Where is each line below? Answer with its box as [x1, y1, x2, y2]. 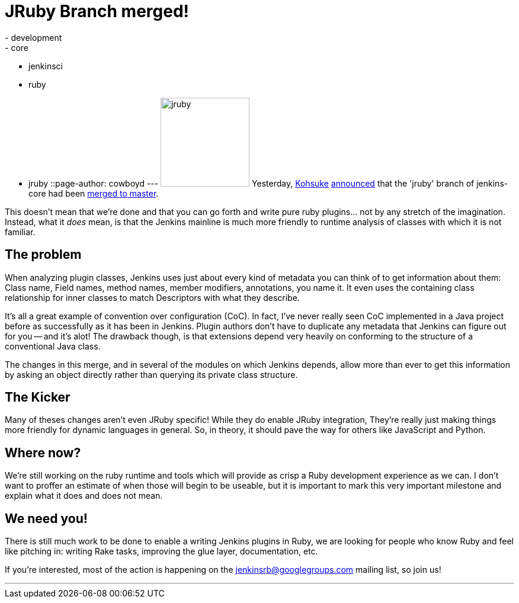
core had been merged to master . [28, 188, 159, 198]
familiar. [5, 226, 36, 237]
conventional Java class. [5, 341, 101, 351]
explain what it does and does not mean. [5, 490, 163, 501]
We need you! [5, 511, 88, 526]
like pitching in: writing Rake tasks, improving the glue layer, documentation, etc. [5, 546, 318, 557]
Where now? [5, 445, 81, 460]
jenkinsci [28, 60, 63, 71]
